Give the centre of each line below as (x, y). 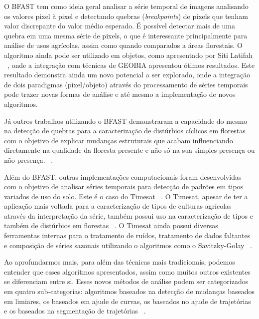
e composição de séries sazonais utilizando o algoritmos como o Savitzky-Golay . (128, 245)
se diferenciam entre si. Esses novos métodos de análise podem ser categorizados (126, 281)
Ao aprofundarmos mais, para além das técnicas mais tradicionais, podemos (120, 262)
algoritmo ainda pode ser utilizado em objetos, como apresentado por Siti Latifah (128, 55)
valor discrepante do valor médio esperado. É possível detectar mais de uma (120, 26)
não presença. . (29, 159)
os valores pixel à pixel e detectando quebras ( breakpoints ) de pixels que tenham (126, 16)
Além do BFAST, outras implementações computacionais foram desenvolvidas (123, 176)
